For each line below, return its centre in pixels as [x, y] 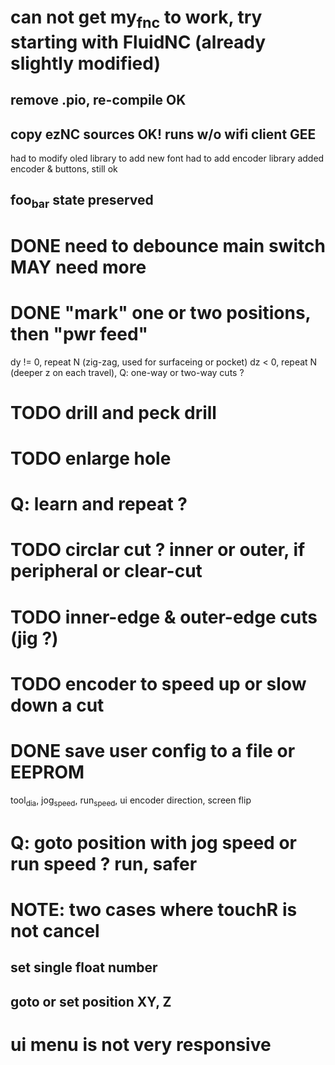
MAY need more [78, 267]
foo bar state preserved [82, 201]
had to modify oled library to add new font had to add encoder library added [167, 158]
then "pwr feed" [79, 333]
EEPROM [47, 772]
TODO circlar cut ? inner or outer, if [158, 550]
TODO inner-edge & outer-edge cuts [164, 617]
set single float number [84, 967]
